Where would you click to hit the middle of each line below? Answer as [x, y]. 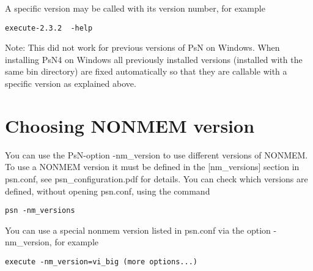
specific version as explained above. [71, 84]
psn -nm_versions [40, 211]
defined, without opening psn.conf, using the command [108, 191]
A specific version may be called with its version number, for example [135, 8]
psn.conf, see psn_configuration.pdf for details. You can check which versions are [156, 178]
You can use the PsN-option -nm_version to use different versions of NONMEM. [156, 154]
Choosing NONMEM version [130, 125]
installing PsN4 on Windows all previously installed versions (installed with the [154, 59]
